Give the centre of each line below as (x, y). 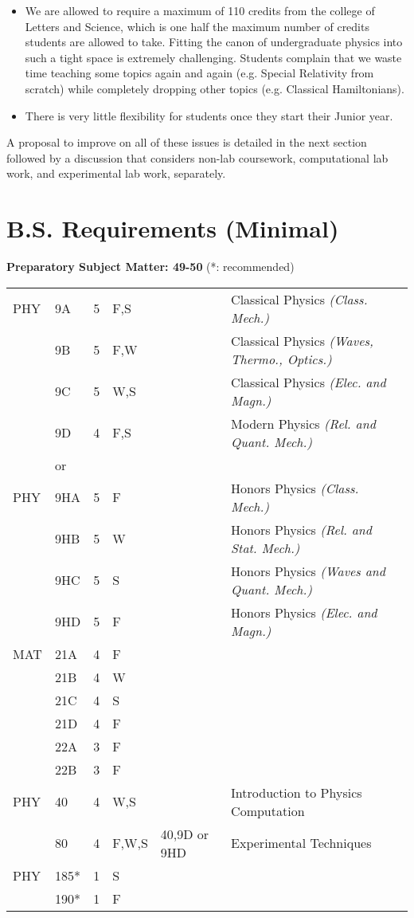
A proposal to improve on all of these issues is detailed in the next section (187, 142)
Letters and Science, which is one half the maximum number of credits (197, 26)
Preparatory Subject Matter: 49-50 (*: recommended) (150, 267)
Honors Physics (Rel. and (302, 529)
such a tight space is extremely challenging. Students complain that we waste (213, 57)
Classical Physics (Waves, (302, 340)
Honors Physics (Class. (295, 488)
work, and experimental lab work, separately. (116, 173)
